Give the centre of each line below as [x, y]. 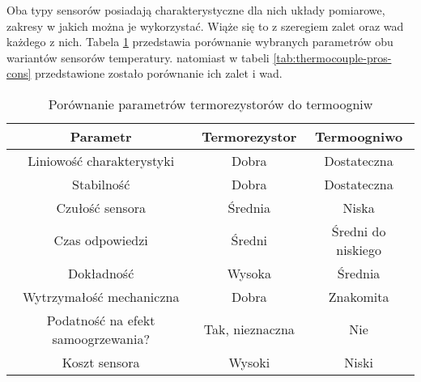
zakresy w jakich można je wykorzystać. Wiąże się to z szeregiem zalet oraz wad [205, 25]
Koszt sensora [101, 362]
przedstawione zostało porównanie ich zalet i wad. [159, 73]
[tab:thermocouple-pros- [332, 57]
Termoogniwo [359, 136]
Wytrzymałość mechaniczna [101, 296]
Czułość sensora [101, 207]
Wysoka [249, 273]
